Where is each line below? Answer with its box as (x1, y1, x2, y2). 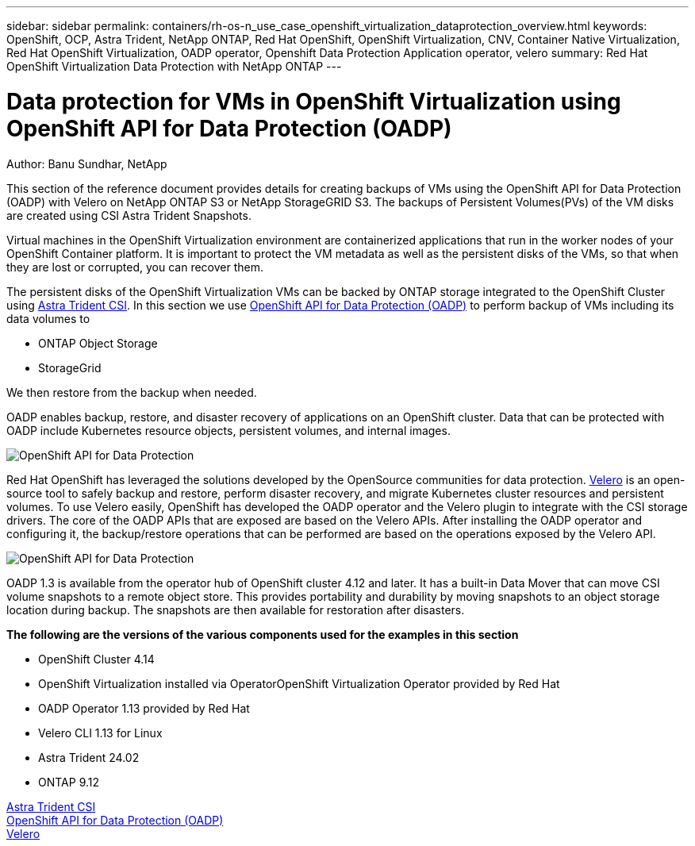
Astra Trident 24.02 (38, 750, 140, 764)
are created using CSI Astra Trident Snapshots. (6, 208, 252, 222)
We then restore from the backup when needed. (6, 385, 257, 399)
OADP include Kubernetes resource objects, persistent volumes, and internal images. (6, 423, 451, 437)
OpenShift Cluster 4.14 (38, 652, 155, 666)
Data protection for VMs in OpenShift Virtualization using (6, 87, 621, 115)
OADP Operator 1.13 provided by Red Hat (38, 701, 250, 715)
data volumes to (6, 311, 90, 325)
